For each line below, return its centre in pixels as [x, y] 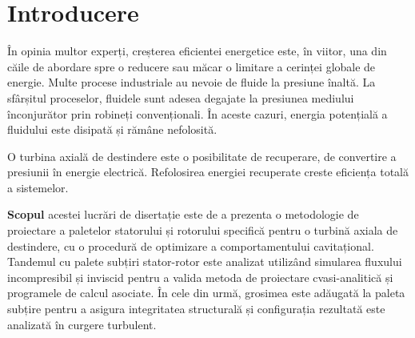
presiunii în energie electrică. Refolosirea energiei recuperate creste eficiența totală [208, 172]
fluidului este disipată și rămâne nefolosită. [112, 129]
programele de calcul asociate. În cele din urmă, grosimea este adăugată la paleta [206, 293]
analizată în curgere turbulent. [82, 324]
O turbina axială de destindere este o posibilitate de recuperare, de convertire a [202, 156]
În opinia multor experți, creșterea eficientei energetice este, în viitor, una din [197, 51]
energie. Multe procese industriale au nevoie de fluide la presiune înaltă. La [192, 82]
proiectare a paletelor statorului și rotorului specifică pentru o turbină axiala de [203, 230]
